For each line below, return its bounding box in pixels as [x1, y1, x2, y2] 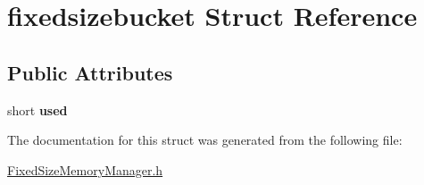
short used [7, 100, 68, 119]
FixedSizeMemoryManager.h [7, 160, 163, 179]
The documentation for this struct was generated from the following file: [7, 130, 403, 149]
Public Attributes [7, 58, 173, 86]
